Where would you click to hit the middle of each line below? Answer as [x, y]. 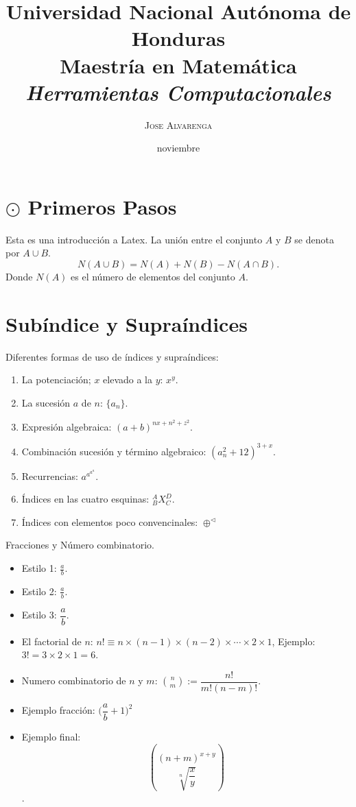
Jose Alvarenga [178, 124]
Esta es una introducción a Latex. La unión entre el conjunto [134, 239]
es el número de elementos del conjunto [153, 276]
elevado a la [128, 380]
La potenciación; [56, 380]
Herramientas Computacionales [178, 92]
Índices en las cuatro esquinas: [85, 499]
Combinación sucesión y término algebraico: [114, 451]
